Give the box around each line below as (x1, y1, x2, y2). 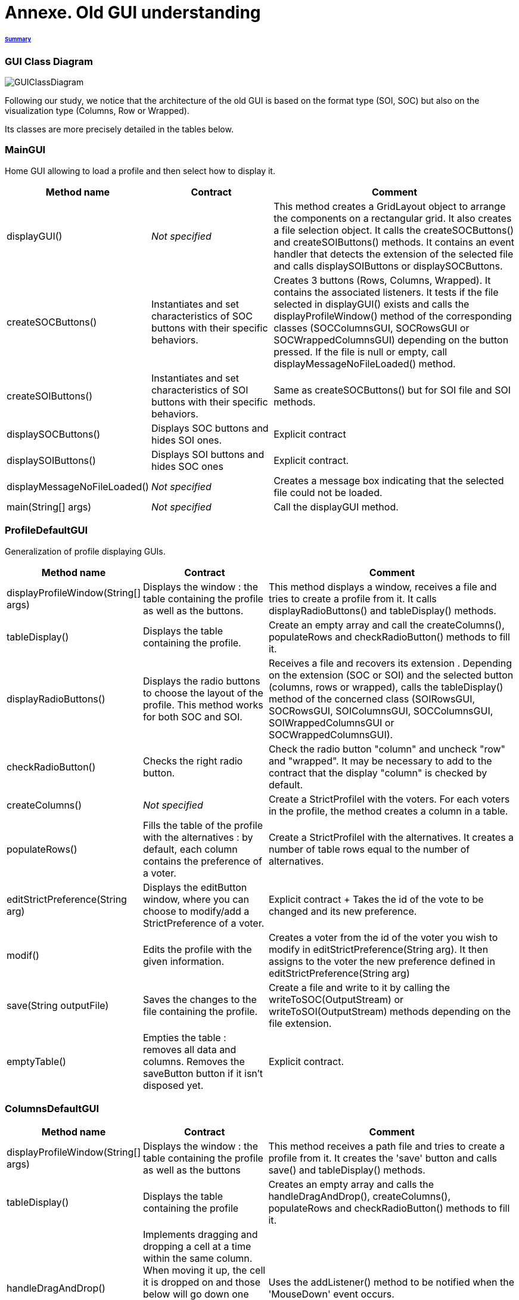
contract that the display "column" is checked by (268, 766, 487, 779)
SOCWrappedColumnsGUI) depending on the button (274, 333, 509, 346)
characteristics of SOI (151, 383, 248, 396)
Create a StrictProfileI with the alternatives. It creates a (268, 831, 514, 843)
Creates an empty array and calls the (268, 1178, 434, 1191)
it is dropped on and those (142, 1276, 261, 1289)
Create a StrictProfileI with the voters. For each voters (268, 793, 510, 805)
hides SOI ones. (151, 434, 222, 446)
